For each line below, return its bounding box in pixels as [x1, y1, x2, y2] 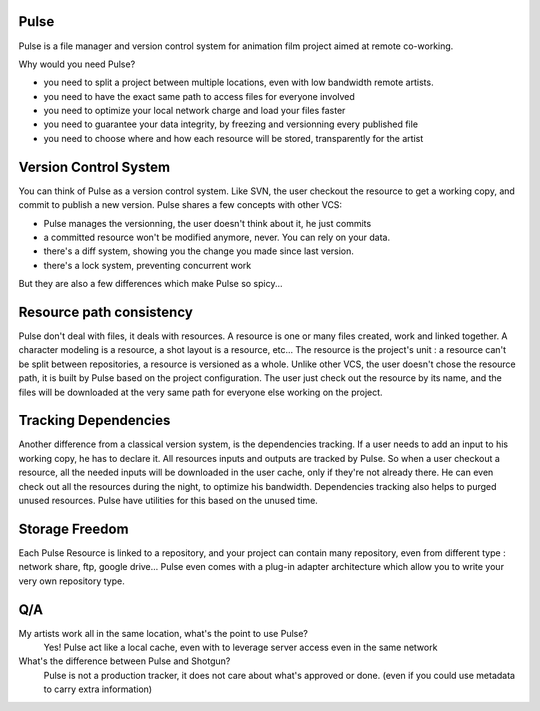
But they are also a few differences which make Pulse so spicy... [18, 278, 284, 290]
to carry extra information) [43, 683, 153, 695]
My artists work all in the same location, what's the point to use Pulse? [18, 627, 309, 639]
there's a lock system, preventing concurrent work [43, 259, 252, 271]
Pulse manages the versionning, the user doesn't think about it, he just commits [43, 217, 372, 229]
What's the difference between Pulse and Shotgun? [18, 655, 231, 667]
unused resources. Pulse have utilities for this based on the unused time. [18, 495, 319, 507]
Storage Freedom [18, 520, 129, 537]
